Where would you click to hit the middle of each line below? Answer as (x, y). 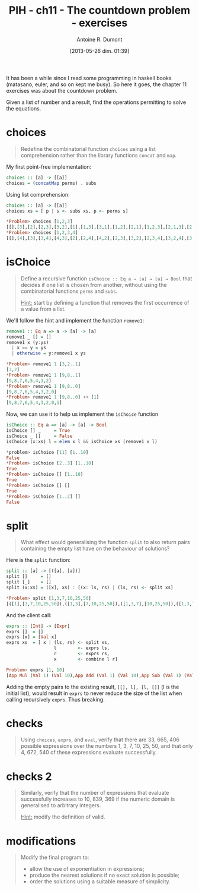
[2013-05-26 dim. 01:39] (99, 50)
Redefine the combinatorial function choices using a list (88, 148)
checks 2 (29, 776)
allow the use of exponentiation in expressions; (87, 869)
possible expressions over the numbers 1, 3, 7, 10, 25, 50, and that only (107, 746)
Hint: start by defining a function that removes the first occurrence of (105, 302)
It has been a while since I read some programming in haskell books (89, 78)
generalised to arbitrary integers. (61, 805)
